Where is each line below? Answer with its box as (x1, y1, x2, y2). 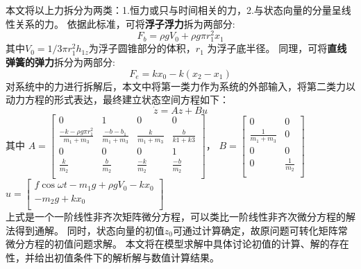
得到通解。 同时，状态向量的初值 (15, 223, 165, 237)
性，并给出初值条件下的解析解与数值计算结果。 (6, 250, 219, 264)
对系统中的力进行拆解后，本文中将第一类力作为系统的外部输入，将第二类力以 (6, 78, 355, 93)
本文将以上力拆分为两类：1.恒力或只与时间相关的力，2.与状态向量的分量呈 (6, 3, 342, 17)
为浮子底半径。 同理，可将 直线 (207, 41, 347, 55)
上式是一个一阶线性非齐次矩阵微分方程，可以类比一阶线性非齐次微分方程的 (6, 209, 346, 224)
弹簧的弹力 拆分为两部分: (6, 55, 115, 69)
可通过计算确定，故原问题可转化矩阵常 (172, 223, 348, 237)
